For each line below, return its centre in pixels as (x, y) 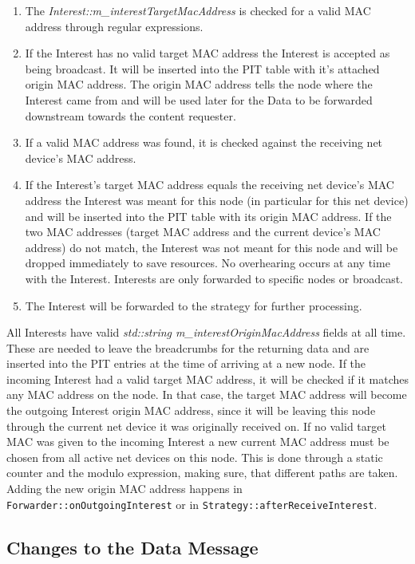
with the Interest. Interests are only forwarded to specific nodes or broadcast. (214, 278)
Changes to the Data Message (132, 547)
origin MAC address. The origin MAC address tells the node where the (199, 84)
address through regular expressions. (114, 26)
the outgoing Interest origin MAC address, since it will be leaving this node (191, 410)
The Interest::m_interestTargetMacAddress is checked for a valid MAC (198, 10)
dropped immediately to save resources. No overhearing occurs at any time (207, 263)
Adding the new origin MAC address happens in (125, 489)
